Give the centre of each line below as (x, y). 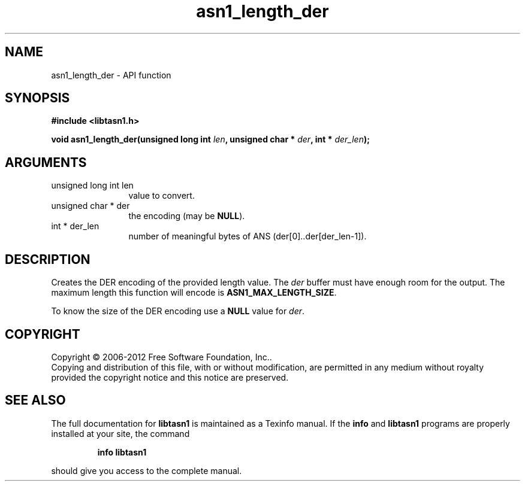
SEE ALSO (35, 400)
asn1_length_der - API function (111, 75)
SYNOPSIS (37, 98)
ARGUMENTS (46, 162)
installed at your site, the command (120, 433)
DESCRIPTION (48, 259)
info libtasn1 (122, 452)
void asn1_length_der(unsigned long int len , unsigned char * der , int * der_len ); (210, 139)
